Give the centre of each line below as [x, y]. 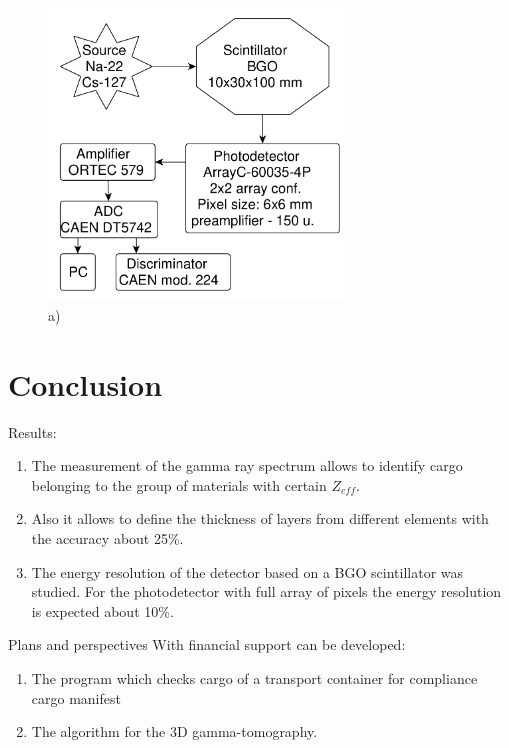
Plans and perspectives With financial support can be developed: [207, 644]
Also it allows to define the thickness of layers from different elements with [260, 518]
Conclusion [85, 383]
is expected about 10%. [102, 610]
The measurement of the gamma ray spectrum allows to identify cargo [247, 465]
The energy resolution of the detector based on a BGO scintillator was [247, 571]
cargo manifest [76, 697]
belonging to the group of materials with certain [179, 484]
